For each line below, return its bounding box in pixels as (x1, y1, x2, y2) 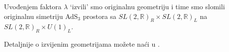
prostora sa (83, 11, 116, 21)
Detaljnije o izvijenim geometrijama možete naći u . (4, 39, 160, 49)
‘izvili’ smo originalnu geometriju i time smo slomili (70, 1, 225, 11)
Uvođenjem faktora (4, 1, 62, 11)
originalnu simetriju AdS (4, 11, 78, 21)
